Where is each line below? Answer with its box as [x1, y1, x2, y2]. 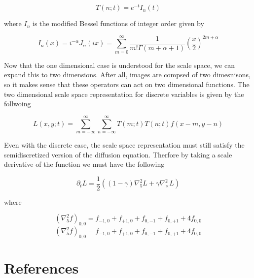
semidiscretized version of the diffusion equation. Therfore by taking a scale [4, 149, 232, 159]
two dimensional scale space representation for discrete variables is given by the [4, 89, 244, 99]
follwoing [4, 98, 31, 109]
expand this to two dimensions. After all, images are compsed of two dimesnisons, [4, 69, 251, 80]
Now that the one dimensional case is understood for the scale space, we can [4, 60, 235, 70]
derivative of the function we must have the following [4, 159, 165, 169]
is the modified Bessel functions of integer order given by [32, 18, 204, 29]
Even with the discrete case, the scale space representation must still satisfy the [4, 139, 245, 150]
